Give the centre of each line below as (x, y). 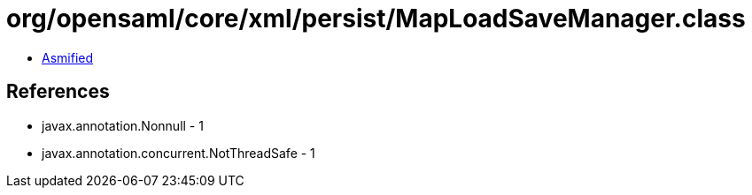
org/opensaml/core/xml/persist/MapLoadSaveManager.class (376, 19)
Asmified (68, 57)
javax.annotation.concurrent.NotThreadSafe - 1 (178, 153)
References (58, 92)
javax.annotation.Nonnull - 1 (123, 125)
